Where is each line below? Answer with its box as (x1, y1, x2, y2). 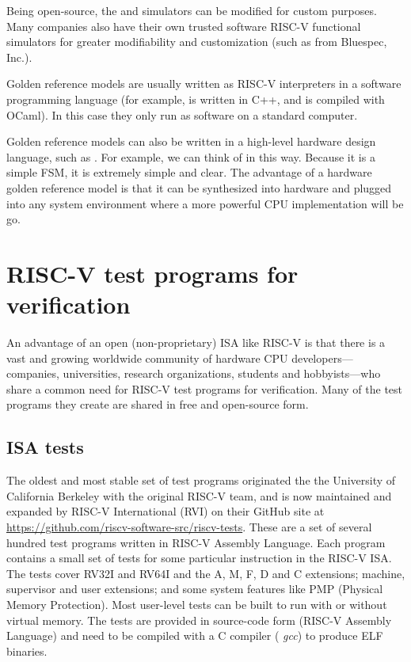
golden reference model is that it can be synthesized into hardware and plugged (6, 179, 392, 196)
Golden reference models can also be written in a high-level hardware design (6, 133, 376, 150)
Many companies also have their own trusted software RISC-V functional (6, 17, 361, 34)
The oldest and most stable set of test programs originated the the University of (6, 472, 396, 489)
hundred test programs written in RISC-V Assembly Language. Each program (6, 534, 386, 550)
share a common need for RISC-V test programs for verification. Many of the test (6, 380, 403, 397)
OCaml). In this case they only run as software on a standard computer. (6, 106, 358, 123)
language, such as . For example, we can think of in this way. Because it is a (6, 148, 375, 165)
